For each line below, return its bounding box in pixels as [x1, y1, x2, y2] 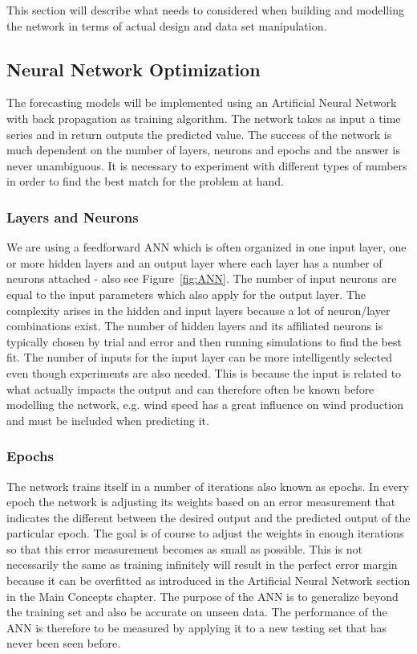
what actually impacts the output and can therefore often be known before [6, 380, 374, 397]
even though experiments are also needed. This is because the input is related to [6, 364, 402, 381]
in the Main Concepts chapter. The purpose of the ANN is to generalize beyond [6, 587, 399, 604]
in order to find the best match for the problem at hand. [6, 173, 284, 190]
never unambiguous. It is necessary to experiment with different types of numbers [6, 157, 407, 174]
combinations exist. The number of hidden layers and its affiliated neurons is [6, 317, 383, 334]
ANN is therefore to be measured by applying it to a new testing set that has [6, 619, 387, 636]
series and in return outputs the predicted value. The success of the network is [6, 125, 392, 142]
